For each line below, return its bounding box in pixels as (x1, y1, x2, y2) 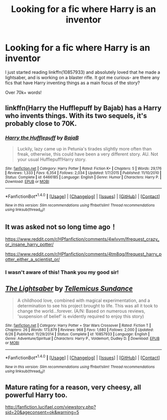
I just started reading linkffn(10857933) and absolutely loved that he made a (5, 69, 161, 75)
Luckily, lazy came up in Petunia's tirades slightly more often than (17, 145, 152, 151)
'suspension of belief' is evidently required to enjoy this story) (17, 313, 144, 319)
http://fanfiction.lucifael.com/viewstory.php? (5, 404, 96, 410)
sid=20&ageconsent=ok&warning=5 (5, 409, 80, 415)
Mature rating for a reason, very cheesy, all (5, 383, 141, 392)
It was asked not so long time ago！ (5, 223, 117, 231)
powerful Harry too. (5, 391, 68, 399)
